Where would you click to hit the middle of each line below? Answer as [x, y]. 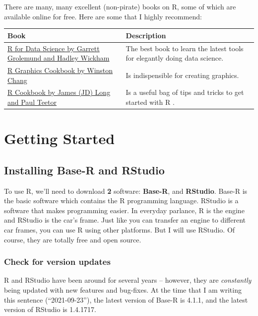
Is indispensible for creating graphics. [182, 75]
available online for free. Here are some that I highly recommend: [103, 16]
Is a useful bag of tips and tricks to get [185, 92]
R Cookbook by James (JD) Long [59, 92]
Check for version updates [57, 262]
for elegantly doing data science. [175, 58]
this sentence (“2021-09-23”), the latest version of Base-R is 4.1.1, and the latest [126, 299]
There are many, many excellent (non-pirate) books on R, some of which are [120, 6]
